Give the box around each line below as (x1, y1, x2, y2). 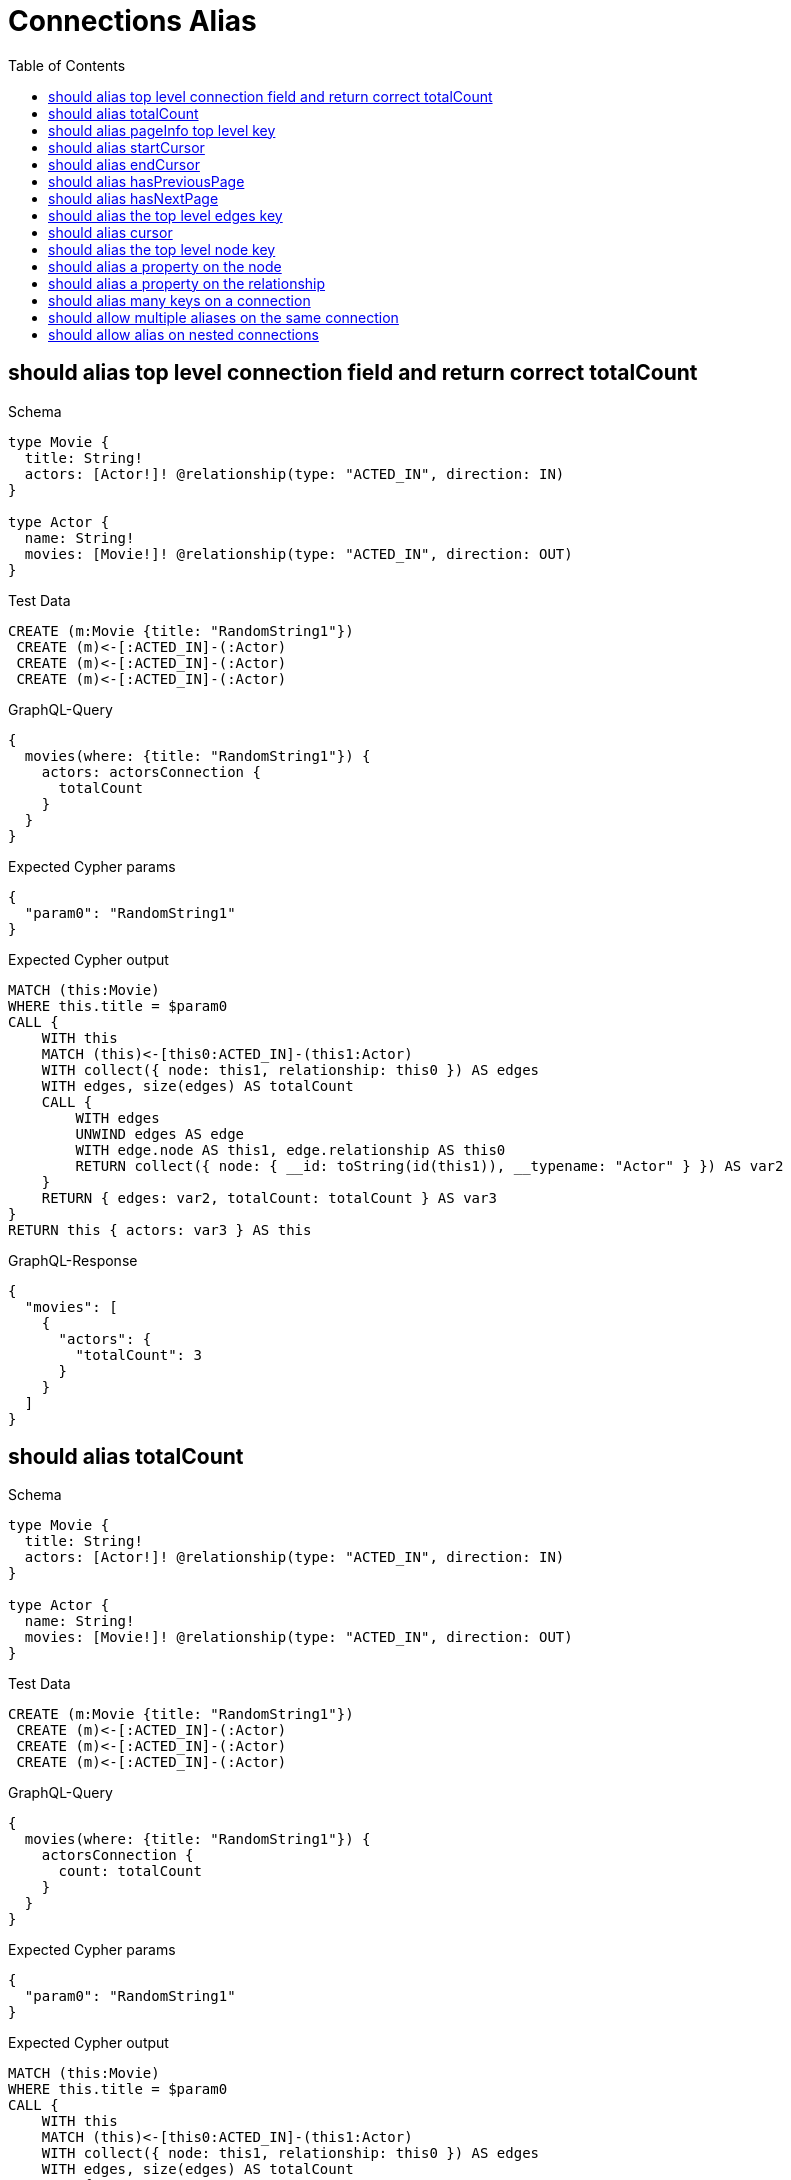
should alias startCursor (48, 138, 205, 156)
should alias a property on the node (48, 257, 282, 275)
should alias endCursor (48, 155, 200, 173)
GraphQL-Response (8, 1251, 138, 1269)
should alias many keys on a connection (48, 291, 311, 309)
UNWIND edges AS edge (75, 1125, 245, 1142)
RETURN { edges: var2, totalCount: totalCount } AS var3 (41, 1189, 497, 1206)
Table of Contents (8, 56, 126, 74)
